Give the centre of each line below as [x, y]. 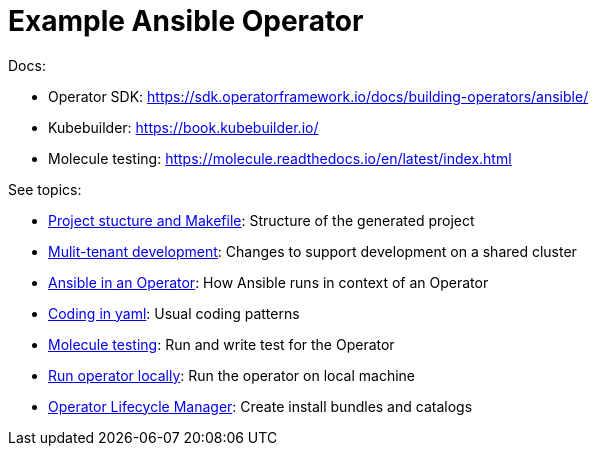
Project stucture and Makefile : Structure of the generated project [261, 220]
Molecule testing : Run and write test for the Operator [221, 344]
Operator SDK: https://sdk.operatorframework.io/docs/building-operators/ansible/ [318, 96]
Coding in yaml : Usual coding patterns [174, 313]
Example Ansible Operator [186, 21]
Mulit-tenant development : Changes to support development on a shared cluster [312, 251]
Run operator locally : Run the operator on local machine [231, 375]
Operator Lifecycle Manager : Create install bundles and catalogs [260, 406]
